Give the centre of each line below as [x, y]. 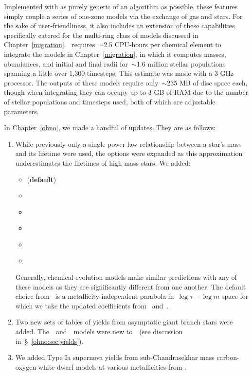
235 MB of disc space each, [207, 82]
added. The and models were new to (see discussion [99, 332]
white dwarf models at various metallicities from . [112, 366]
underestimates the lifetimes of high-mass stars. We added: [103, 162]
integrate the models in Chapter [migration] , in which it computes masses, [115, 54]
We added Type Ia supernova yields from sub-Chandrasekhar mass [115, 357]
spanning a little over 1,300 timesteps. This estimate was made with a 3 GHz [119, 73]
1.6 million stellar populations [181, 63]
